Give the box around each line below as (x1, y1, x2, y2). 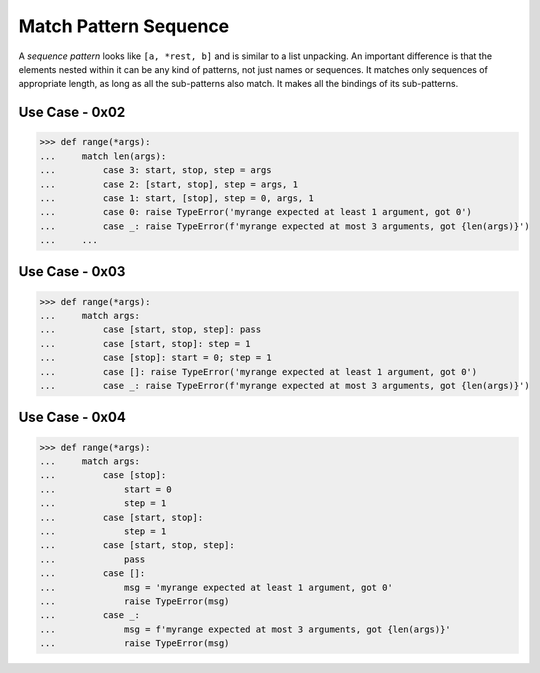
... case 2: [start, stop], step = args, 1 (39, 178, 299, 190)
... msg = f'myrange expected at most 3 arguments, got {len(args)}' (39, 623, 452, 635)
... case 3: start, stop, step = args (39, 165, 272, 176)
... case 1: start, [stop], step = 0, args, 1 (39, 192, 314, 204)
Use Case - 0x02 (18, 104, 126, 121)
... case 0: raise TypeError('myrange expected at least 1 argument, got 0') (39, 206, 472, 218)
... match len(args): (39, 150, 167, 162)
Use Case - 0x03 (18, 263, 126, 280)
